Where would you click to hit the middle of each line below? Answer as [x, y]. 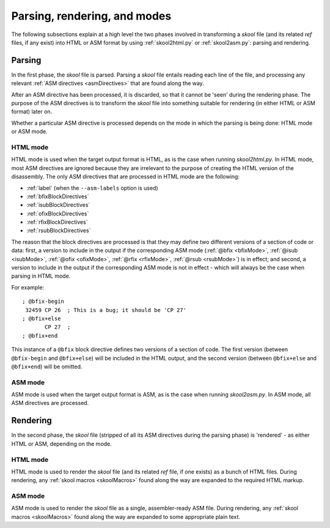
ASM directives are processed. [50, 403]
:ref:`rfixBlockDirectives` [57, 222]
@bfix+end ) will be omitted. [47, 366]
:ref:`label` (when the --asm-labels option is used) [92, 188]
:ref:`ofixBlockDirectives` [58, 214]
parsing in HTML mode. [41, 276]
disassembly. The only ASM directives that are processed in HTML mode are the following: [125, 177]
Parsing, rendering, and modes [91, 16]
